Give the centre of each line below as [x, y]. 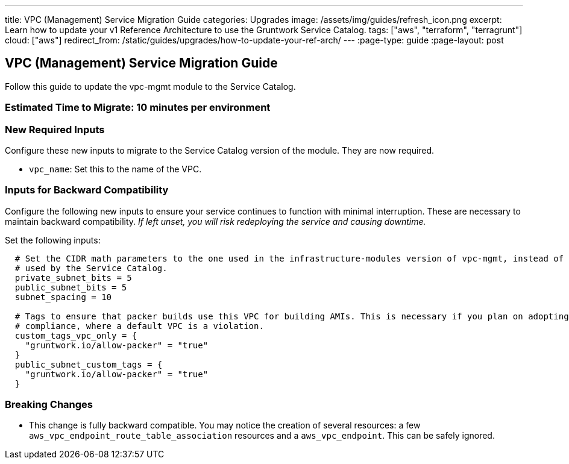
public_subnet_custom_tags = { [89, 364]
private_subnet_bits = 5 [73, 277]
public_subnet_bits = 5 [71, 287]
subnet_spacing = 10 [63, 297]
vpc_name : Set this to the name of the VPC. [115, 169]
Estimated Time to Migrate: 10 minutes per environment [138, 108]
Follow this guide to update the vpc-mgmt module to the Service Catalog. [150, 86]
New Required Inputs [55, 129]
